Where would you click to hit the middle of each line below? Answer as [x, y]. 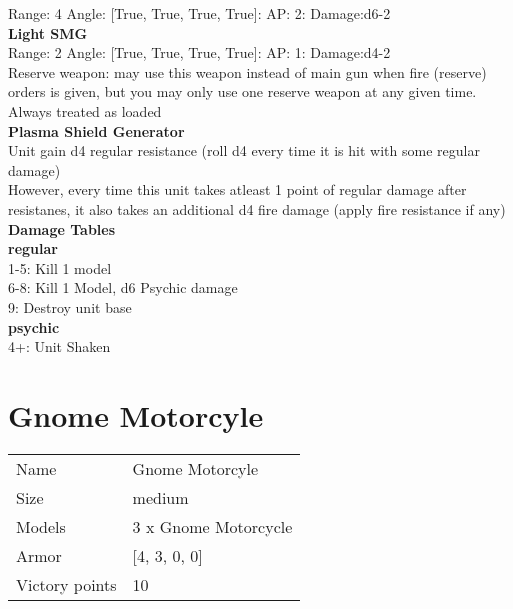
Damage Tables [62, 228]
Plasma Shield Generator [96, 130]
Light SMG [48, 32]
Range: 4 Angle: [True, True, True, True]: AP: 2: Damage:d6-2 [199, 13]
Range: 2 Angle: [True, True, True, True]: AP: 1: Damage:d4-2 [199, 52]
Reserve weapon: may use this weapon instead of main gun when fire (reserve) [247, 71]
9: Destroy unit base [70, 306]
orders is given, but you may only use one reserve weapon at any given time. [242, 91]
